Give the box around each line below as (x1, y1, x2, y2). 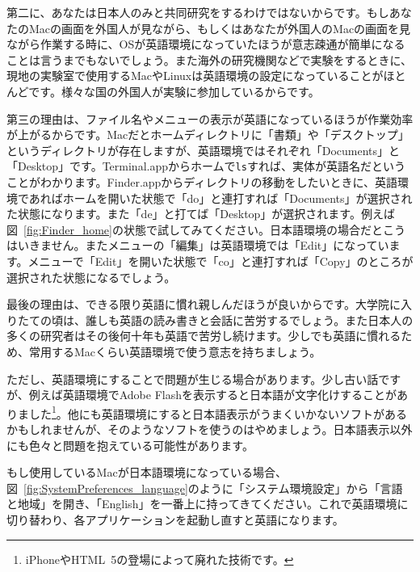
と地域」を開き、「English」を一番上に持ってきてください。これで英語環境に (6, 495, 409, 512)
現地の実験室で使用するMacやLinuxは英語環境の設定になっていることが (6, 67, 384, 84)
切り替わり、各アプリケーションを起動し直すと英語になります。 (6, 511, 344, 528)
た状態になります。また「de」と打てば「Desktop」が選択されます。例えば (6, 205, 395, 222)
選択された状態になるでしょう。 (6, 268, 176, 285)
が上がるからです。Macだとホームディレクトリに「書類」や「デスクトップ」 (6, 126, 409, 143)
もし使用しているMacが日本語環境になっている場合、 (6, 464, 287, 481)
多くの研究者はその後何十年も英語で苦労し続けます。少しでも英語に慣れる (6, 327, 401, 344)
